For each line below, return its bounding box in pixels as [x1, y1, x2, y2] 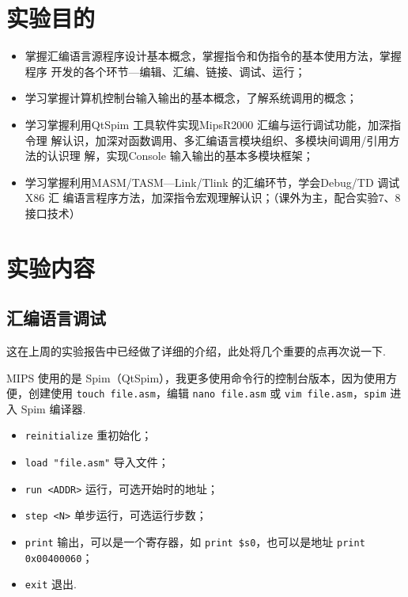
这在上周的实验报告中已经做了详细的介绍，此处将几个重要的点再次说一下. [6, 343, 386, 359]
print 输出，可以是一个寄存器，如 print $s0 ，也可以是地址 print [25, 534, 365, 550]
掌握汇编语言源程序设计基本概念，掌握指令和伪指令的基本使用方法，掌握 [25, 48, 402, 64]
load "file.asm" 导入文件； [25, 454, 169, 470]
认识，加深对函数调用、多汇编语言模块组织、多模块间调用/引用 [62, 131, 389, 148]
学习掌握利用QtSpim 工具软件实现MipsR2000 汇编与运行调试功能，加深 [25, 116, 390, 132]
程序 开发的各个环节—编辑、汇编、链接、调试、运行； [25, 63, 306, 79]
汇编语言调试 [6, 306, 106, 330]
